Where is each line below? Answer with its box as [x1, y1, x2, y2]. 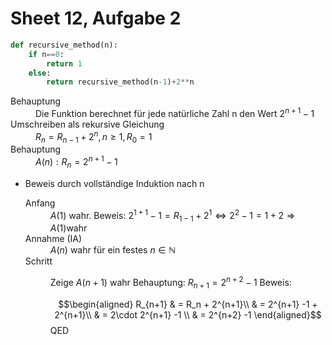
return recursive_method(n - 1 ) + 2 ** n [46, 77, 195, 87]
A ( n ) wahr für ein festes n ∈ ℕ [49, 244, 177, 256]
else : [28, 68, 52, 78]
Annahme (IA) [24, 233, 83, 245]
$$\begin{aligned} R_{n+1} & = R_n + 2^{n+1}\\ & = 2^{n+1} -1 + [58, 298, 318, 310]
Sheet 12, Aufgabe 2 [10, 7, 182, 30]
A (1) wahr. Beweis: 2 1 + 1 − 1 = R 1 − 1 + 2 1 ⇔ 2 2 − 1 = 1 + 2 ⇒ [49, 207, 296, 224]
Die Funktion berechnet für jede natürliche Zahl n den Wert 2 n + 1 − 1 [35, 106, 315, 119]
